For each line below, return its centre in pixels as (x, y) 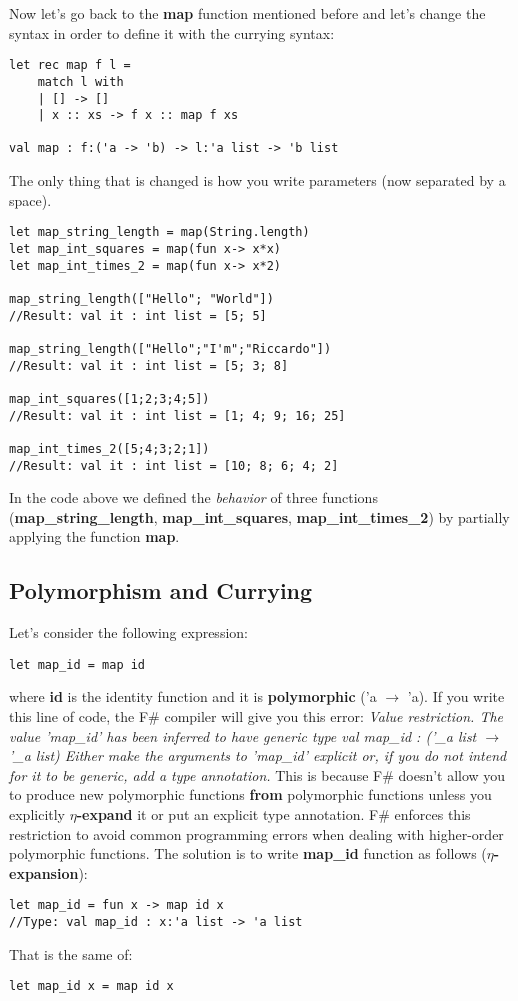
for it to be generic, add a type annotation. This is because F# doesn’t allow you (257, 774)
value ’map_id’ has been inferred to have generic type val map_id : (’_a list (243, 735)
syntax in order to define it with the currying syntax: (172, 32)
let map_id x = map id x (91, 986)
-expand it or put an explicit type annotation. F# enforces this (273, 813)
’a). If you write (456, 696)
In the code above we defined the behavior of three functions (193, 497)
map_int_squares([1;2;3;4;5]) (109, 398)
